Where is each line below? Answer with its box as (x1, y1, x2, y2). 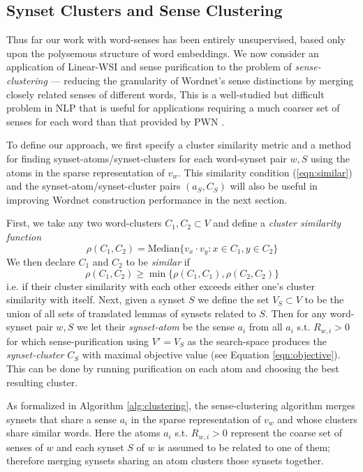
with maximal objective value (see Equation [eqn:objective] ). (82, 347, 341, 362)
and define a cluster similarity (213, 215, 341, 230)
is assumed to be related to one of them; (158, 439, 331, 454)
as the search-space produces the (187, 333, 327, 348)
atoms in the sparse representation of (6, 165, 165, 179)
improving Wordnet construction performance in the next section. (6, 192, 288, 206)
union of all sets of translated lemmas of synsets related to (6, 305, 256, 320)
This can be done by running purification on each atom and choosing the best (6, 360, 339, 375)
